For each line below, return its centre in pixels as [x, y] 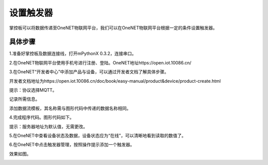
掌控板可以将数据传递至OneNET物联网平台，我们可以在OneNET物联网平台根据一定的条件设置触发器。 [113, 28]
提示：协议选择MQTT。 [33, 90]
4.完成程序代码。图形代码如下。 [42, 117]
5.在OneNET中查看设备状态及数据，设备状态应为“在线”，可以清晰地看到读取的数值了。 [98, 135]
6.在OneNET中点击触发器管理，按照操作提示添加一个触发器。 [72, 145]
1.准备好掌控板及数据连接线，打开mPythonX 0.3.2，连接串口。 [73, 54]
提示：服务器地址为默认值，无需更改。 [48, 126]
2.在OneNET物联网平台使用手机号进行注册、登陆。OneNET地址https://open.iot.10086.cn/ [100, 62]
